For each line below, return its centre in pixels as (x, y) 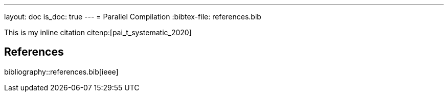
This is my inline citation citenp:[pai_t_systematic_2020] (98, 32)
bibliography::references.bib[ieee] (61, 71)
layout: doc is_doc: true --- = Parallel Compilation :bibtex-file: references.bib (133, 17)
